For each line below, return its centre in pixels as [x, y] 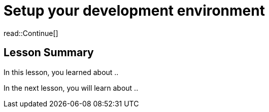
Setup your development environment [134, 11]
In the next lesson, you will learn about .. [71, 88]
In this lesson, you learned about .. [61, 72]
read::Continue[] [31, 33]
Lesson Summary [49, 53]
